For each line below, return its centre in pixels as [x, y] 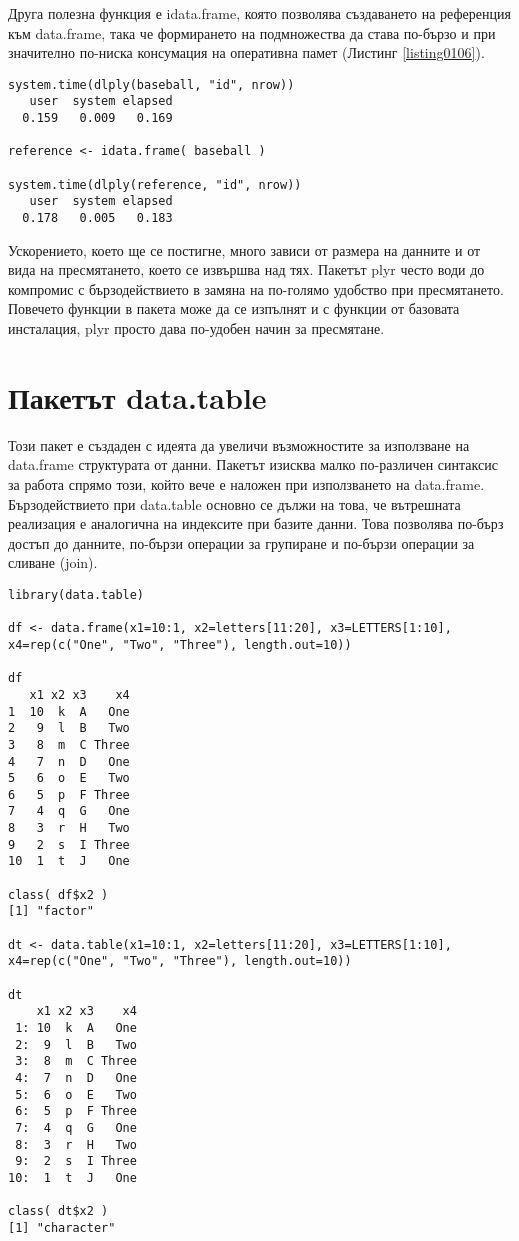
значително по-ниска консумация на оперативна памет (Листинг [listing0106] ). [246, 52]
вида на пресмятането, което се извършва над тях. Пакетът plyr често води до [246, 269]
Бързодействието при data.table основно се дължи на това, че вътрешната [234, 503]
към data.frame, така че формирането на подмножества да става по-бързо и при [252, 32]
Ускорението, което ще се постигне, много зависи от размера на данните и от [244, 249]
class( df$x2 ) [58, 894]
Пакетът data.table [137, 396]
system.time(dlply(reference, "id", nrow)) [155, 184]
